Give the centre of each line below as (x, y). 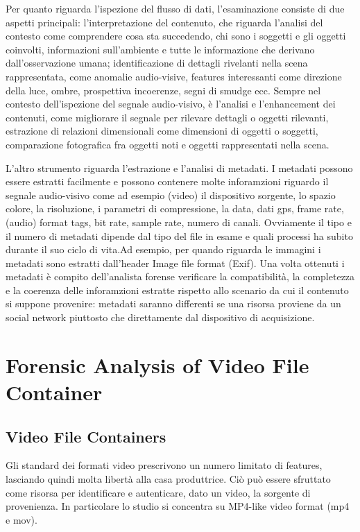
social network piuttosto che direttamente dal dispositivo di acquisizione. (160, 317)
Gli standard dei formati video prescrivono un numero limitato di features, (164, 465)
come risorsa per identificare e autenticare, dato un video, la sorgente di (158, 492)
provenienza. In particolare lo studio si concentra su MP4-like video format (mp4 (178, 506)
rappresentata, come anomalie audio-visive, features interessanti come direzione (174, 76)
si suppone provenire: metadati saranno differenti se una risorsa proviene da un (173, 303)
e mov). (22, 519)
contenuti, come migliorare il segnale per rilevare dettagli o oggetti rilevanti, (167, 117)
